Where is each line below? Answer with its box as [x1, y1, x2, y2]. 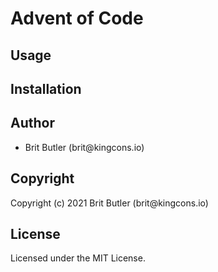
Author [10, 115, 55, 132]
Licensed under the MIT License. [10, 252, 146, 264]
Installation [10, 80, 82, 97]
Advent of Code [10, 7, 144, 30]
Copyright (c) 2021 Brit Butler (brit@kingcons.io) [10, 197, 209, 209]
